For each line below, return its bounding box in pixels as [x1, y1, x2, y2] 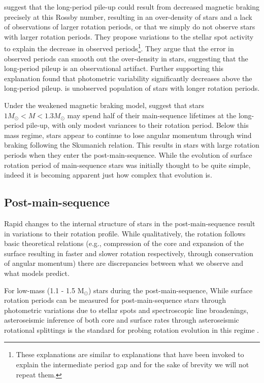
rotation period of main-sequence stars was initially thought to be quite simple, [4, 159, 251, 170]
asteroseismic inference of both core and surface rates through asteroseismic [4, 315, 239, 325]
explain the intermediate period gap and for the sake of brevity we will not [16, 359, 249, 370]
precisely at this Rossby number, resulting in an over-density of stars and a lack [4, 11, 252, 22]
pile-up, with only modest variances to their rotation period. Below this [26, 120, 249, 130]
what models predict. [4, 267, 70, 278]
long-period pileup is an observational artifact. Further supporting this [4, 63, 224, 74]
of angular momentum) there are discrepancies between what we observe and [4, 258, 243, 268]
